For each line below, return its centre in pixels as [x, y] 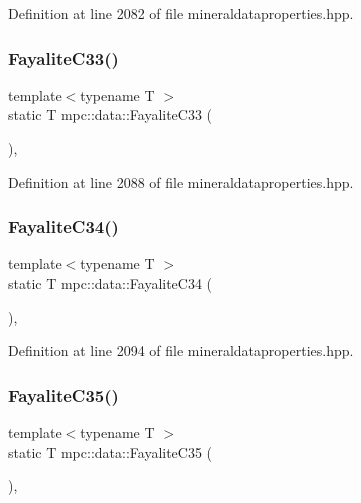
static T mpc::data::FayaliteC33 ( [110, 114]
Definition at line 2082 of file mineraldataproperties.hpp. [181, 13]
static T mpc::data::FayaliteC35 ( [110, 451]
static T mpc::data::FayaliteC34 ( [110, 283]
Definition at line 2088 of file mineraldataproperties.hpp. [181, 181]
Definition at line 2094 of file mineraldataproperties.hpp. [181, 350]
